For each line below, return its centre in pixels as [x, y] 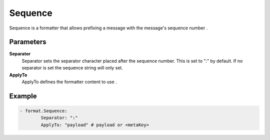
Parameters [28, 42]
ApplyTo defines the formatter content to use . [69, 82]
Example [23, 96]
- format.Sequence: [43, 111]
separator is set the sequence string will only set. [72, 68]
